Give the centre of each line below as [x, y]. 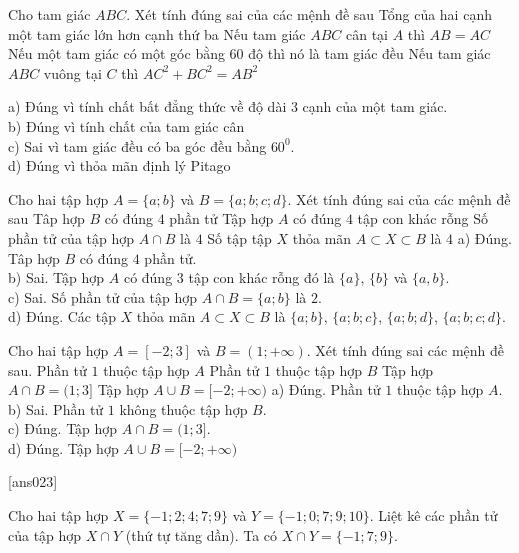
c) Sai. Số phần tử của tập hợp [103, 296]
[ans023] [33, 481]
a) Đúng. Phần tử [326, 389]
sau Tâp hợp [46, 218]
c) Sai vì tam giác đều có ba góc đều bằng [137, 145]
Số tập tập [239, 237]
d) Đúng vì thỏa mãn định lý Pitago [119, 165]
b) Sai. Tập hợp [56, 277]
